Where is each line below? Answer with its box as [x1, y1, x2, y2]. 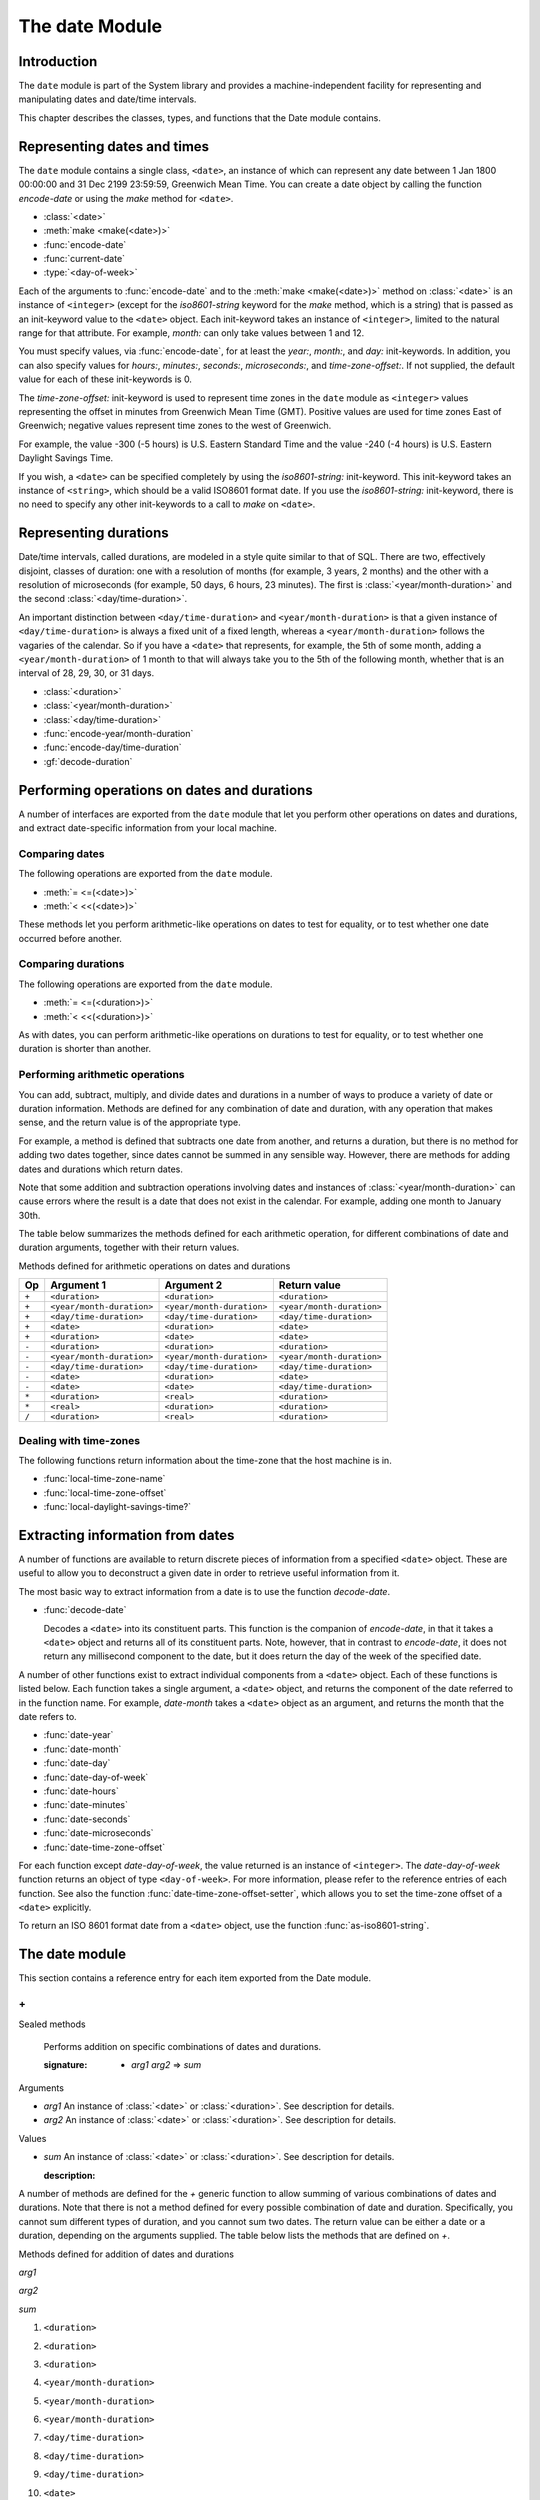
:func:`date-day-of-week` [43, 1771, 149, 1783]
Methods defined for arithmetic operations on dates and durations [18, 1260, 291, 1272]
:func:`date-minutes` [43, 1799, 129, 1811]
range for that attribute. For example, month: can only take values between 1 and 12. [18, 327, 365, 339]
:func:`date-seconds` [43, 1813, 131, 1825]
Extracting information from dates [18, 1526, 235, 1544]
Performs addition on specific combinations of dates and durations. [43, 2040, 322, 2052]
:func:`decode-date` [43, 1604, 127, 1616]
